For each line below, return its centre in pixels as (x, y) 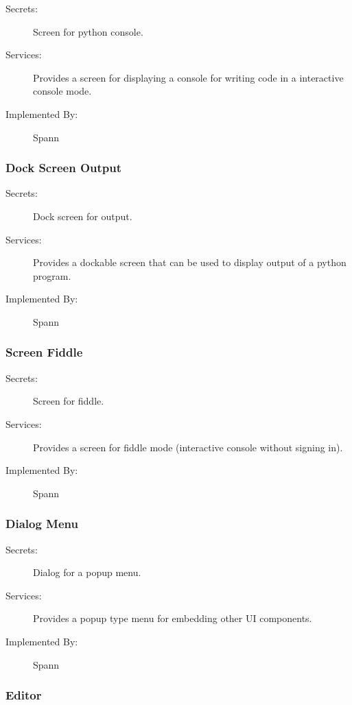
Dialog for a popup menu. (87, 572)
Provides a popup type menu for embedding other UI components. (173, 618)
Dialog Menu (42, 524)
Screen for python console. (88, 31)
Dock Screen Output (64, 168)
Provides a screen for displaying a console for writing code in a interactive (188, 77)
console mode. (62, 91)
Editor (24, 695)
